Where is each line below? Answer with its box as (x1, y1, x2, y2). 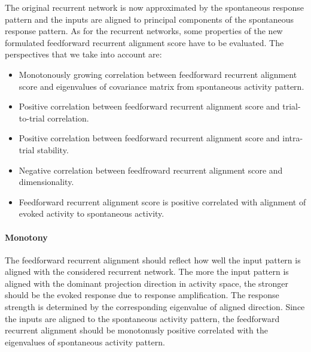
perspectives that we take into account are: (5, 48, 162, 60)
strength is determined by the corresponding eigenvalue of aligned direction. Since (5, 301, 305, 313)
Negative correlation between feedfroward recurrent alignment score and (19, 163, 283, 176)
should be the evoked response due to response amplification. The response (5, 289, 279, 301)
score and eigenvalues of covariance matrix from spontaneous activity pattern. (19, 80, 304, 92)
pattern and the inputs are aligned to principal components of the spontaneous (5, 13, 294, 25)
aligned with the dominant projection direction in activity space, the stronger (5, 277, 289, 289)
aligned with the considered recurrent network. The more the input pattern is (5, 265, 289, 278)
